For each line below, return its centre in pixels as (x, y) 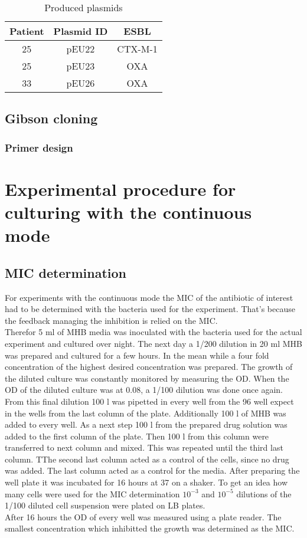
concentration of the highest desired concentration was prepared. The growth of (149, 367)
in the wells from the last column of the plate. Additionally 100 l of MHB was (146, 413)
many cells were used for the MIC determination (92, 493)
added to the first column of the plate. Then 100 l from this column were (137, 436)
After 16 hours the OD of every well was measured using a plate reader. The (143, 516)
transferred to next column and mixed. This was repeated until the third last (144, 447)
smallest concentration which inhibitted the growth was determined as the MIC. (150, 528)
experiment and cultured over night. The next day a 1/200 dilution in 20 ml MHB (153, 343)
